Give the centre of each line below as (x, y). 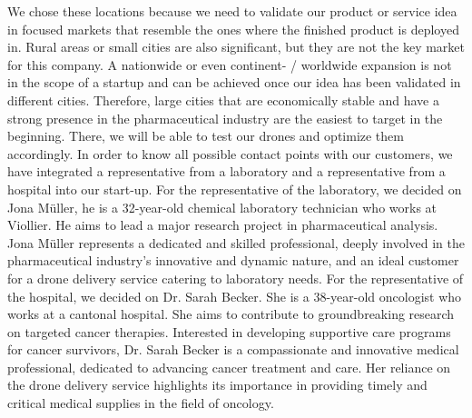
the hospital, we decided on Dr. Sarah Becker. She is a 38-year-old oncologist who (235, 296)
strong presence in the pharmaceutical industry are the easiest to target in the (225, 118)
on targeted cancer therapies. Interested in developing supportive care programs (229, 331)
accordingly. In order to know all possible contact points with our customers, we (230, 153)
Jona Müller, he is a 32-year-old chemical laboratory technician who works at (222, 207)
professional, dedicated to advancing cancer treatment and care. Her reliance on (229, 367)
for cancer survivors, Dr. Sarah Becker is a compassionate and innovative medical (233, 349)
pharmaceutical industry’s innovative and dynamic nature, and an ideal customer (233, 260)
